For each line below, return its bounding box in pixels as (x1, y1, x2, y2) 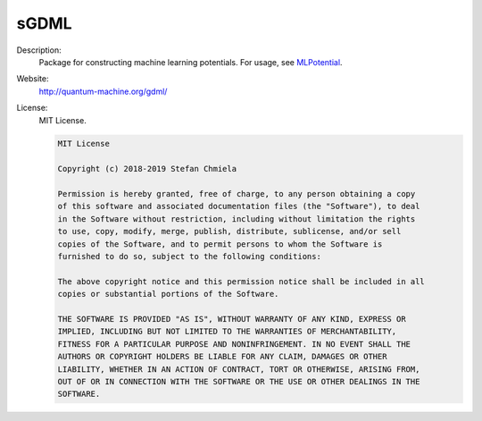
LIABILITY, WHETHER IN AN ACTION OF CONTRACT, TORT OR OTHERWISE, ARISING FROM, (57, 364, 420, 375)
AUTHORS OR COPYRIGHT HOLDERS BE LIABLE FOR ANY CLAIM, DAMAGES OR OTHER (57, 351, 387, 362)
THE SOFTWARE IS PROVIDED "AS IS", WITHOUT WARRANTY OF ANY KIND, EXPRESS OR (57, 314, 406, 324)
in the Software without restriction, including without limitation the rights (57, 214, 416, 223)
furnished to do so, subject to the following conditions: (57, 251, 321, 261)
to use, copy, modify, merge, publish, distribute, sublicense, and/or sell (57, 226, 402, 237)
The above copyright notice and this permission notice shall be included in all (57, 276, 426, 286)
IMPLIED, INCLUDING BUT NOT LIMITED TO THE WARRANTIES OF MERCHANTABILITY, (57, 326, 397, 337)
